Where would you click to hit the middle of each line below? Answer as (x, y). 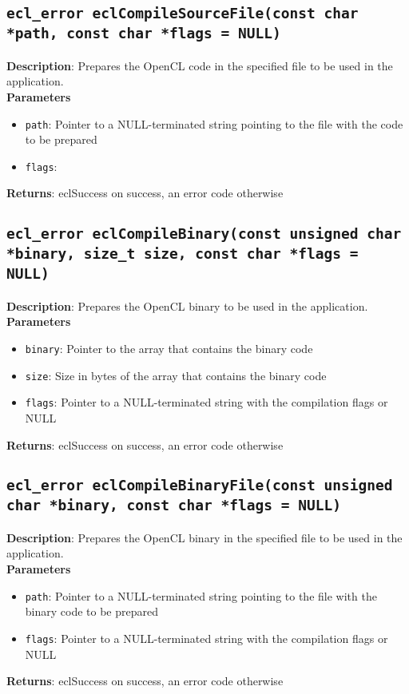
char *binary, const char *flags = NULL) (174, 506)
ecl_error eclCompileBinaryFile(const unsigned (200, 486)
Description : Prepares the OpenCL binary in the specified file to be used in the (204, 537)
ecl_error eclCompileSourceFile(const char (183, 14)
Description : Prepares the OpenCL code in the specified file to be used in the (200, 65)
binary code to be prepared (91, 611)
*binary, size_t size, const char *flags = (183, 254)
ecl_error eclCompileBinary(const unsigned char (204, 234)
